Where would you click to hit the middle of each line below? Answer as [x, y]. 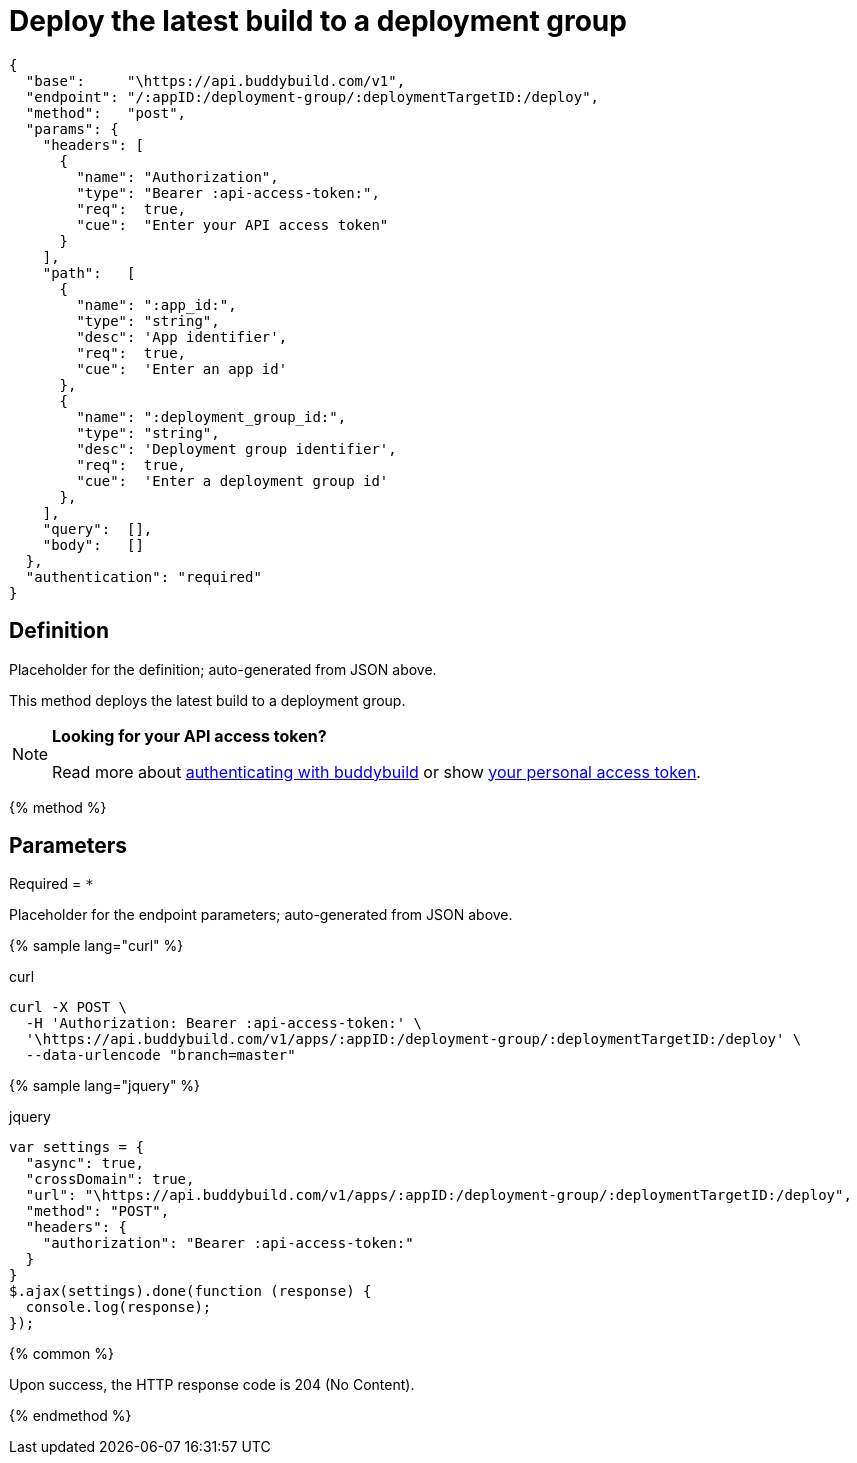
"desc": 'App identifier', [182, 336]
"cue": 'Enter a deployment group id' [232, 480]
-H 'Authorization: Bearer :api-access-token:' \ [224, 1023]
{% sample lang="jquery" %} [105, 1086]
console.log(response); [118, 1307]
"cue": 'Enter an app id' [182, 368]
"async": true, [84, 1163]
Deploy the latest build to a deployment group [318, 21]
